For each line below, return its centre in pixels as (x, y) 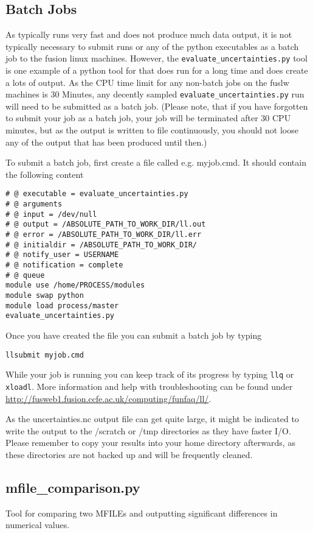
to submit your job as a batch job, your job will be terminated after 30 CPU (148, 118)
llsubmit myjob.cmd (45, 355)
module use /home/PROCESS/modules (75, 285)
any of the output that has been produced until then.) (106, 142)
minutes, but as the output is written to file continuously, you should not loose (152, 130)
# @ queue (25, 275)
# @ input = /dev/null (51, 214)
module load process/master (62, 305)
